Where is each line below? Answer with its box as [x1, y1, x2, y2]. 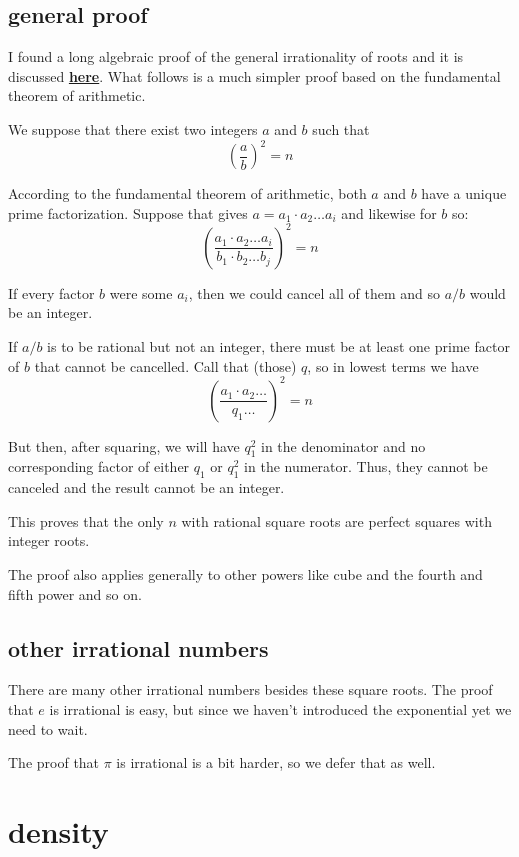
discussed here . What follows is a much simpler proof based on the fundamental [8, 65, 501, 86]
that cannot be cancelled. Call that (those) [34, 355, 297, 376]
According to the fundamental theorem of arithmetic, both [8, 183, 367, 204]
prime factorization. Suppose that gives [8, 202, 248, 223]
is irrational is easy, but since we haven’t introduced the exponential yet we [49, 699, 512, 719]
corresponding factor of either [8, 456, 190, 477]
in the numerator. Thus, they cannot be [244, 456, 488, 477]
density [8, 810, 109, 851]
